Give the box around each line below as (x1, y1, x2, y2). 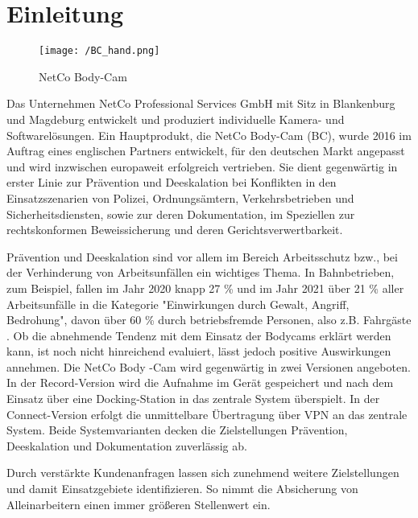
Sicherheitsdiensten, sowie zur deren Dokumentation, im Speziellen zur (6, 205, 355, 222)
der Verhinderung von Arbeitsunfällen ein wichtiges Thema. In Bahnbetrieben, (6, 264, 395, 281)
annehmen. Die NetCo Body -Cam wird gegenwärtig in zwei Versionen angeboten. (6, 358, 411, 375)
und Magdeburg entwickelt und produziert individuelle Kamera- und (6, 110, 345, 127)
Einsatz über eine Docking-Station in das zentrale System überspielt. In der (6, 390, 380, 407)
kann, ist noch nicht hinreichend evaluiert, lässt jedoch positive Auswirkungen (6, 343, 391, 360)
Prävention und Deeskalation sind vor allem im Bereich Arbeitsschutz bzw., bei (6, 248, 398, 265)
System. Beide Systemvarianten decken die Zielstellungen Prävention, (6, 421, 348, 438)
